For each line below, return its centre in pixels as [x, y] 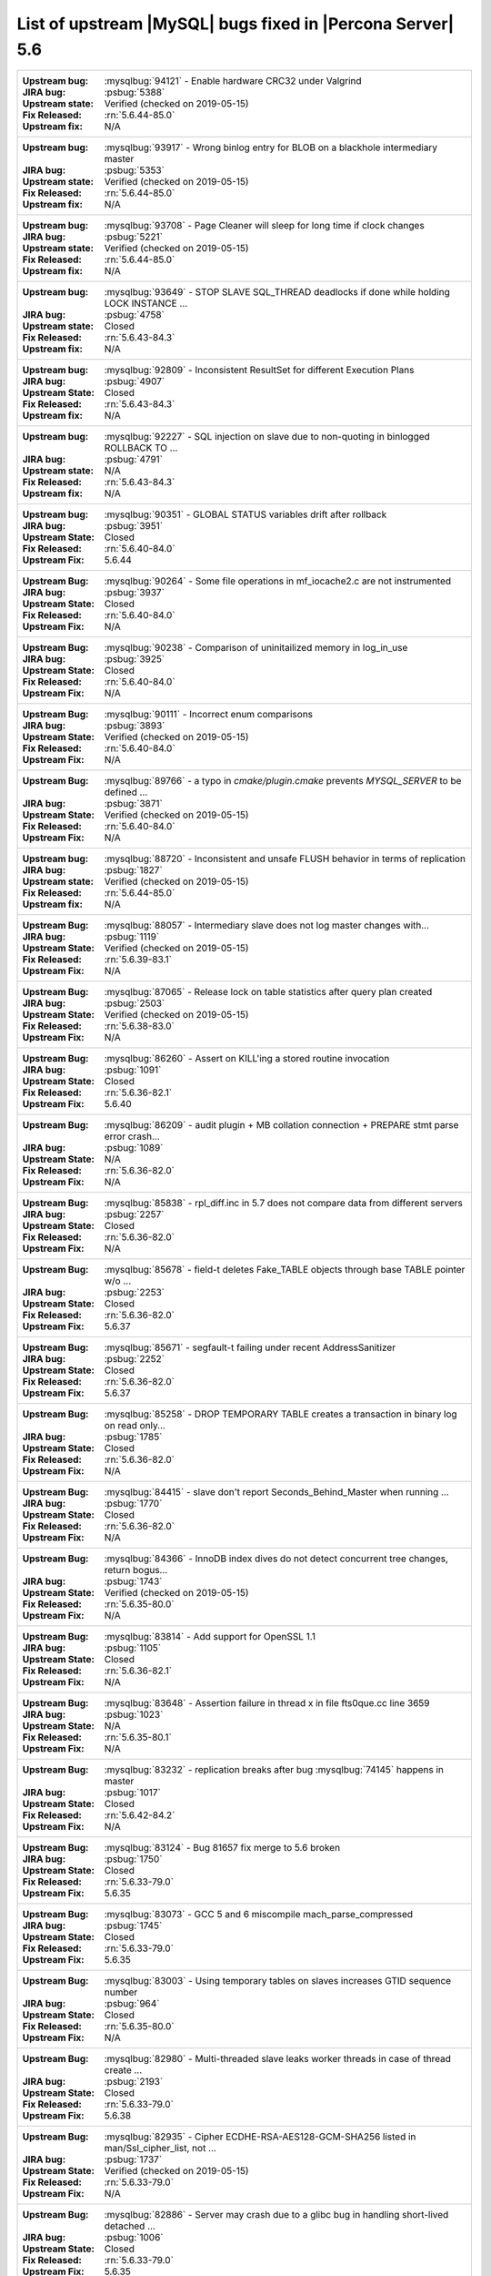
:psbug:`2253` [135, 1293]
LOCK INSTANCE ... [146, 303]
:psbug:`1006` [134, 2238]
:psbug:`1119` [132, 937]
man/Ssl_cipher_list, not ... [160, 2149]
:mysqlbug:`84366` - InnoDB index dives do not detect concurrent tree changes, [276, 1559]
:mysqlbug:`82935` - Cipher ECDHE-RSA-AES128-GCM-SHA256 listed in [260, 2137]
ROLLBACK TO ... [141, 448]
